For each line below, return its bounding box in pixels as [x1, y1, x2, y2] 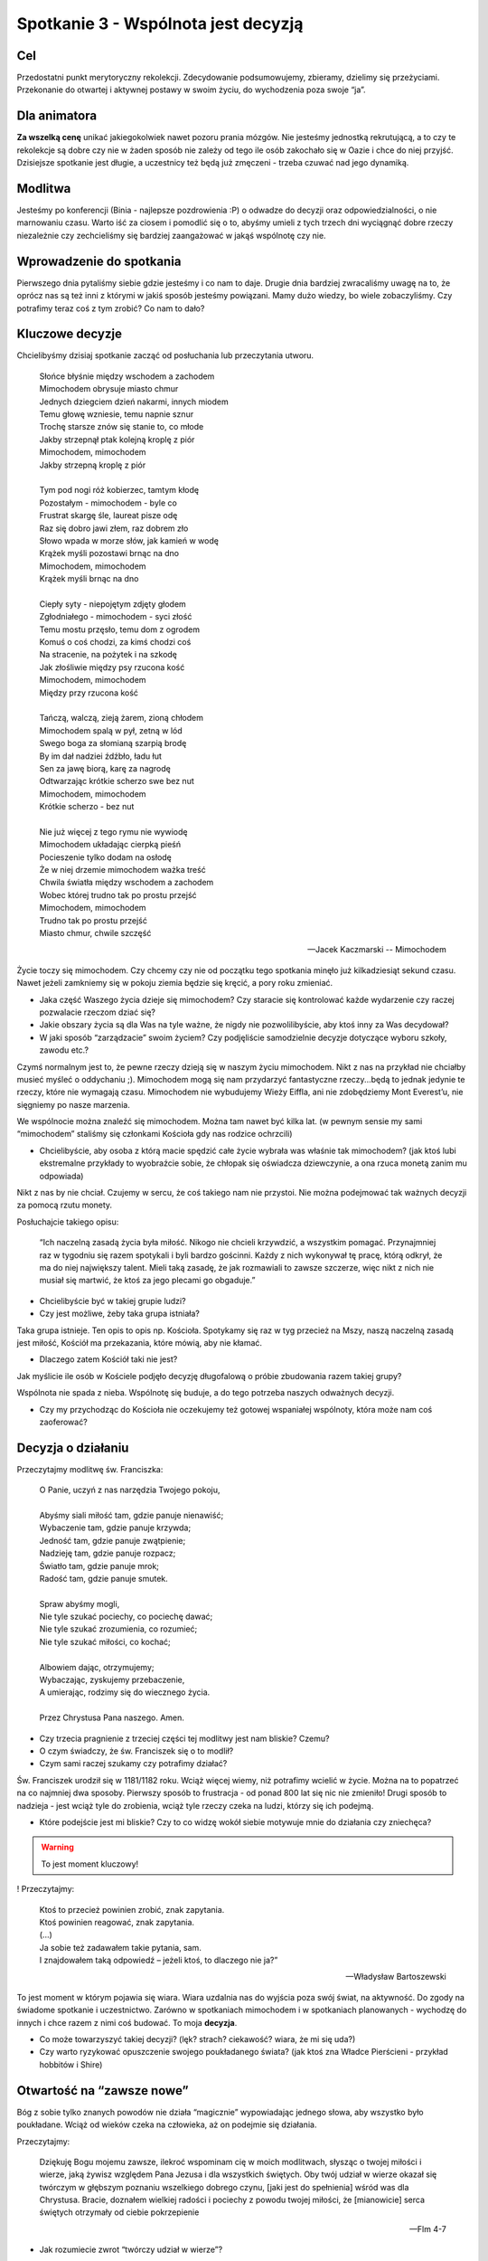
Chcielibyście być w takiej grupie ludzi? [39, 1295, 186, 1306]
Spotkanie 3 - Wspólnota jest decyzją [16, 14, 304, 33]
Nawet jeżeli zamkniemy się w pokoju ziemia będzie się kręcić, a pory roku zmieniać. [16, 978, 333, 989]
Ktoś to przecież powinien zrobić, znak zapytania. [39, 1904, 225, 1915]
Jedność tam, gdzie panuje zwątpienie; [39, 1535, 186, 1546]
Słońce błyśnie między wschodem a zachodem [39, 371, 215, 382]
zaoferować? [39, 1416, 88, 1427]
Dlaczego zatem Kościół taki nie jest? [39, 1354, 178, 1365]
